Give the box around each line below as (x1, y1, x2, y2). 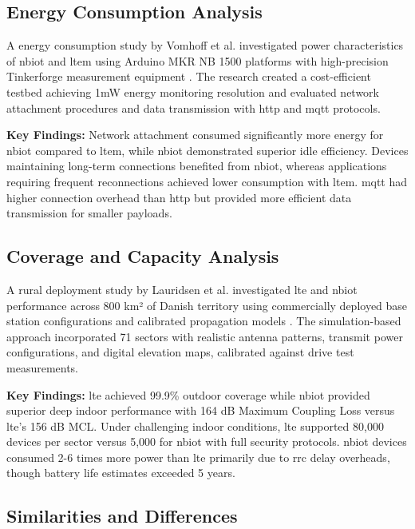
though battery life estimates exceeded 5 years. (6, 464, 235, 481)
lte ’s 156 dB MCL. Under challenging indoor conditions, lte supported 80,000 (6, 417, 384, 434)
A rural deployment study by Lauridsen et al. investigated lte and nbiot (6, 280, 358, 297)
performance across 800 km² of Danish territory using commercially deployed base (6, 296, 408, 313)
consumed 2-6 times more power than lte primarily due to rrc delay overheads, (6, 448, 390, 465)
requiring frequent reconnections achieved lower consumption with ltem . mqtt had (6, 173, 408, 189)
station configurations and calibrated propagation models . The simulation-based (6, 312, 401, 329)
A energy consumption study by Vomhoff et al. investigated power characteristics (6, 37, 404, 54)
